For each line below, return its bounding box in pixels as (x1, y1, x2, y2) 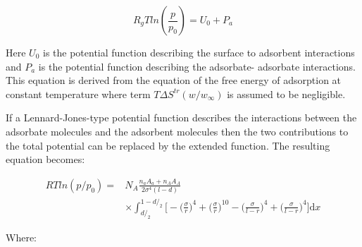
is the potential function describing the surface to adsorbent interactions (43, 45, 355, 59)
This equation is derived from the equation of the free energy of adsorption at (6, 73, 342, 88)
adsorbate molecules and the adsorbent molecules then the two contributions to (6, 123, 349, 138)
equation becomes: (6, 152, 85, 167)
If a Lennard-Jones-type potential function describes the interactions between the (6, 110, 357, 125)
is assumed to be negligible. (227, 86, 346, 101)
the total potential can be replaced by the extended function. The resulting (6, 138, 330, 152)
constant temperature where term (6, 86, 151, 101)
